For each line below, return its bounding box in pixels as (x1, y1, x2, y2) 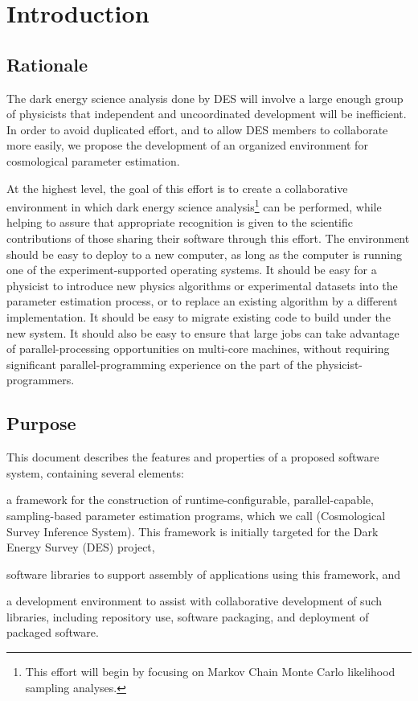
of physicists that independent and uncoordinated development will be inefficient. (6, 105, 407, 122)
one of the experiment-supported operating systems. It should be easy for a (6, 261, 377, 278)
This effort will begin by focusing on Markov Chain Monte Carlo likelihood (25, 663, 395, 680)
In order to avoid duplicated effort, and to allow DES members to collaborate (6, 121, 388, 137)
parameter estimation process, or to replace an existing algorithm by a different (6, 293, 398, 310)
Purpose (6, 411, 76, 436)
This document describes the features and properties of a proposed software (6, 449, 379, 465)
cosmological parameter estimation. (6, 152, 180, 169)
